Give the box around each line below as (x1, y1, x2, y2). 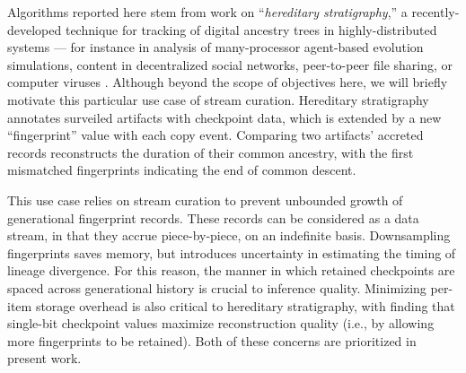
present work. (7, 349, 82, 368)
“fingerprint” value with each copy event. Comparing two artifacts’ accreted (7, 126, 424, 144)
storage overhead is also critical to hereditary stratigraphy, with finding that (35, 296, 455, 315)
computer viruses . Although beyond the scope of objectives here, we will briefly (7, 73, 448, 91)
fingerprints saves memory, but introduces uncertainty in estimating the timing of (7, 243, 456, 262)
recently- (411, 3, 460, 21)
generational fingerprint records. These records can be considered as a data (7, 208, 419, 227)
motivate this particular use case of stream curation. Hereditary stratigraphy (7, 90, 429, 108)
